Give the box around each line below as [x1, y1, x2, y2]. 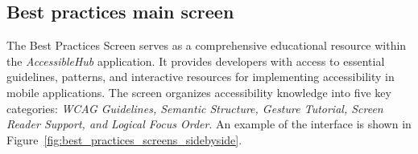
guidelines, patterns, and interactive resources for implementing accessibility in [6, 68, 395, 85]
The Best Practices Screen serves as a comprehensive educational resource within [6, 37, 407, 54]
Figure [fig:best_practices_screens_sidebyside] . [6, 131, 242, 148]
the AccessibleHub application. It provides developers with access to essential [6, 52, 385, 69]
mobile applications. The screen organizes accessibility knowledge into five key [6, 83, 391, 100]
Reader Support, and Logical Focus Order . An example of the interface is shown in [6, 115, 412, 132]
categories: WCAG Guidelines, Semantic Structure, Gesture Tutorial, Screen [6, 99, 383, 116]
